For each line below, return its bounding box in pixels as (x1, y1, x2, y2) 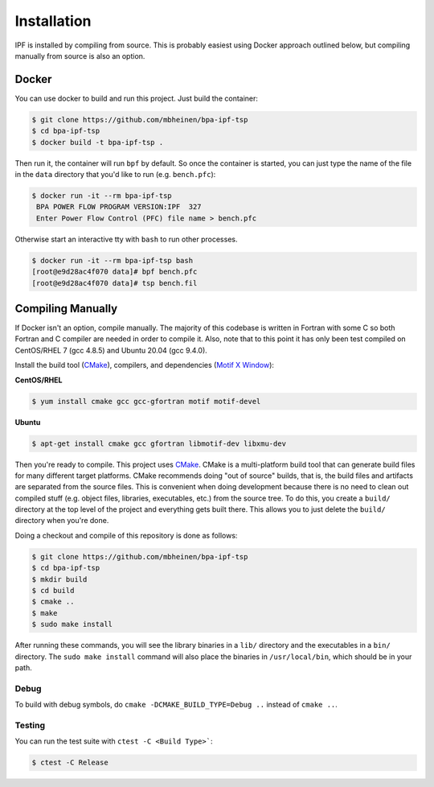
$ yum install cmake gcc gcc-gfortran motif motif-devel (31, 397, 261, 406)
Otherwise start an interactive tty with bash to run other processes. (14, 234, 238, 244)
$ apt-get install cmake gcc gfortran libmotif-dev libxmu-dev (31, 439, 287, 448)
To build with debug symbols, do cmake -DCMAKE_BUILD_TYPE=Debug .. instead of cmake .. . (14, 700, 338, 710)
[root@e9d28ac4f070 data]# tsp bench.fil (31, 278, 198, 287)
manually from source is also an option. (14, 51, 145, 60)
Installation (14, 12, 92, 30)
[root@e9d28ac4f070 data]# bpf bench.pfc (31, 267, 198, 277)
